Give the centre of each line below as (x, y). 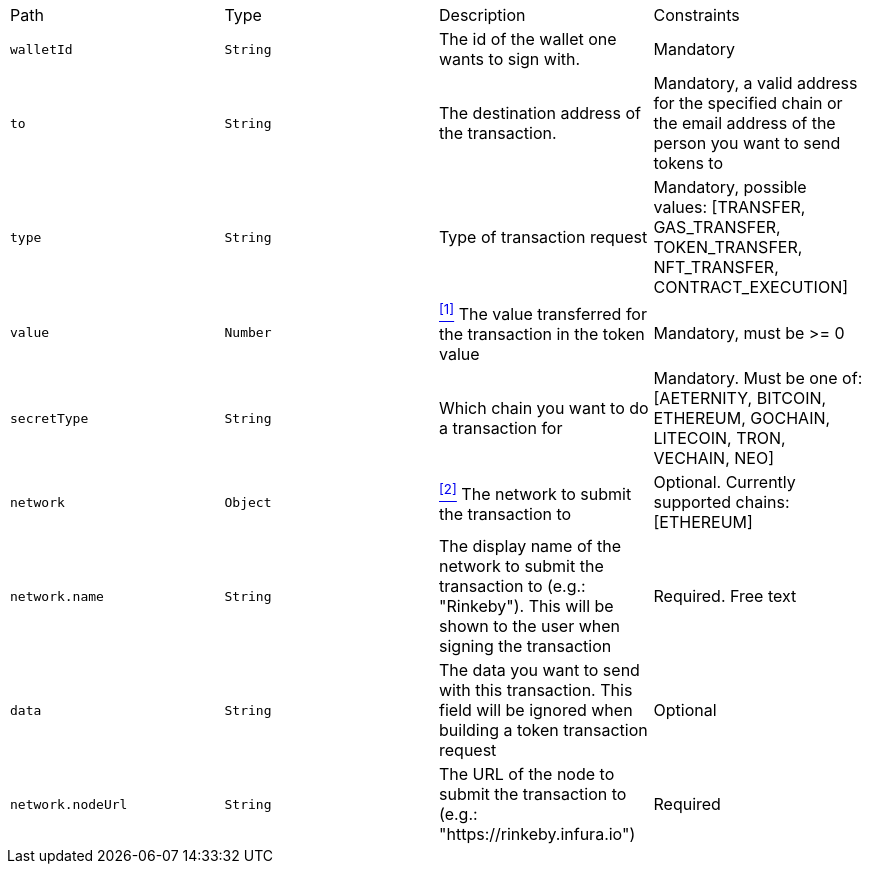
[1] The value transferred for (543, 313)
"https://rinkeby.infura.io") (537, 834)
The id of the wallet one (528, 39)
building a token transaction (543, 730)
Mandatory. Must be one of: (758, 378)
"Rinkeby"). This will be (526, 606)
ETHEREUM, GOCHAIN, (742, 418)
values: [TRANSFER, (729, 207)
